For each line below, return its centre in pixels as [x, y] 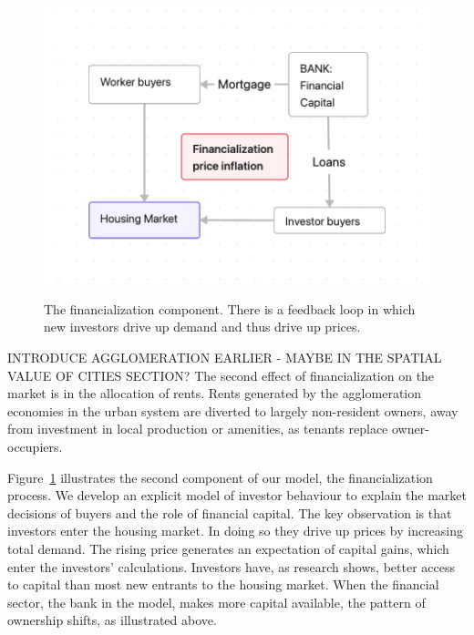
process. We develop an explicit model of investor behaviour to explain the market [237, 495]
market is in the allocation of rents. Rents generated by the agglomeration [215, 393]
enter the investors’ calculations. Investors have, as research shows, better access [231, 566]
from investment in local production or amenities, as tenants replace [198, 429]
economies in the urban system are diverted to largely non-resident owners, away [233, 410]
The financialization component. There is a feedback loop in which [230, 308]
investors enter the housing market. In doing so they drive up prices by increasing [236, 531]
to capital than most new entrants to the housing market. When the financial [223, 584]
